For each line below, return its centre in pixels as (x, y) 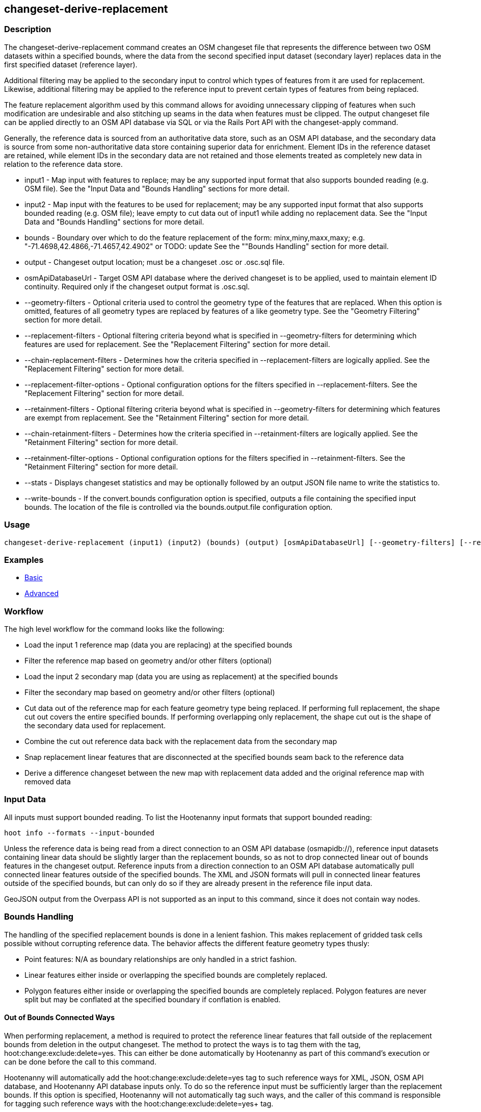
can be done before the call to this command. (80, 1061)
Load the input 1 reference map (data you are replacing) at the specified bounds (158, 645)
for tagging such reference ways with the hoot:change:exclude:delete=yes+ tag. (139, 1103)
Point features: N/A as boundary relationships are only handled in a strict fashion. (161, 959)
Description (28, 29)
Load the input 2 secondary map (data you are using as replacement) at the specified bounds (181, 677)
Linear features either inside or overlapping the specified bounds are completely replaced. (176, 975)
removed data (48, 782)
